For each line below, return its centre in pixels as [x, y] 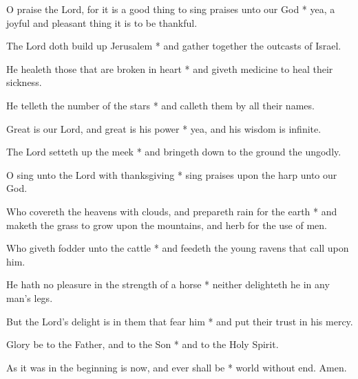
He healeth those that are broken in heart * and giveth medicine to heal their [170, 68]
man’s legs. [30, 297]
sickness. [24, 82]
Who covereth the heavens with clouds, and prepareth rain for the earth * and [172, 211]
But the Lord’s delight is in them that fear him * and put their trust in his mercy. [180, 321]
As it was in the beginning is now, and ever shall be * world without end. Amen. [177, 367]
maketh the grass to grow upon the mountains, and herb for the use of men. [167, 225]
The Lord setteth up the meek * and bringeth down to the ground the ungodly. [174, 152]
